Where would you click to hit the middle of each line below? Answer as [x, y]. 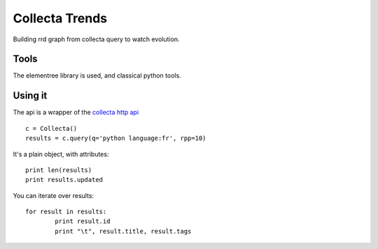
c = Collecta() [51, 128]
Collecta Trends [60, 18]
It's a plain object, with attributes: [61, 154]
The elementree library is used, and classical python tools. [97, 76]
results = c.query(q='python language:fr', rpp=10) [116, 138]
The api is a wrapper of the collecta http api [76, 113]
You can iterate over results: [54, 195]
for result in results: [66, 212]
